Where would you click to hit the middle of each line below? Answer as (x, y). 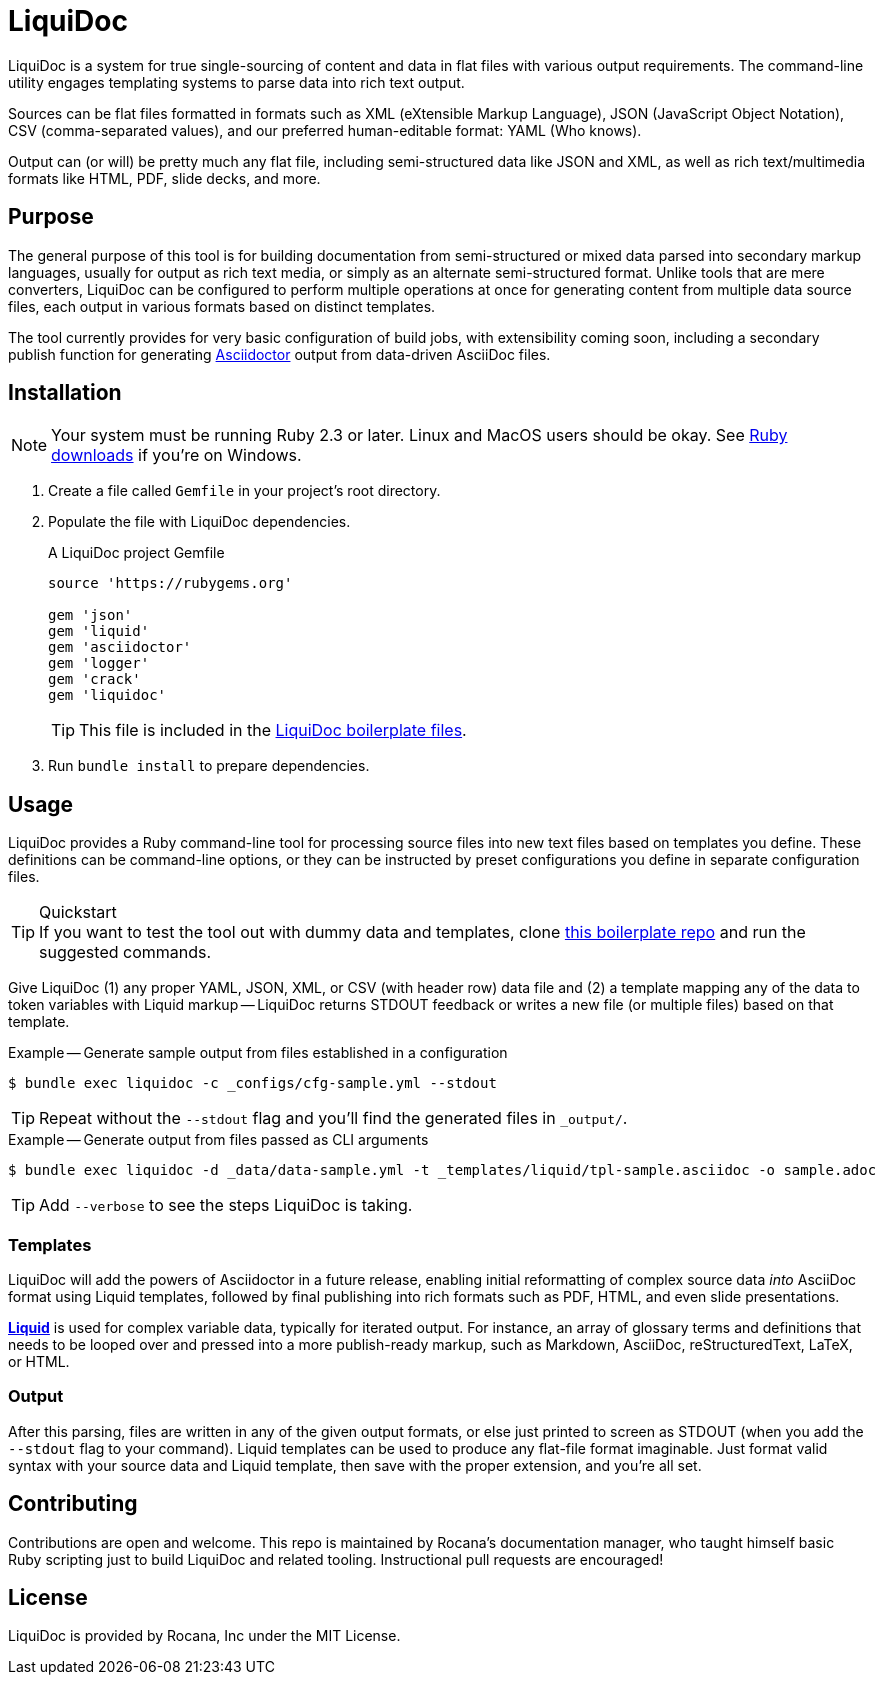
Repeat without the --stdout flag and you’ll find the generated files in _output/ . (333, 1118)
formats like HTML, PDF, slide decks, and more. (164, 178)
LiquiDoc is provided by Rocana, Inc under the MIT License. (204, 1636)
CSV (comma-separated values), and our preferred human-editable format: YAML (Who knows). (325, 130)
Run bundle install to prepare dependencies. (209, 766)
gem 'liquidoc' (107, 695)
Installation (65, 393)
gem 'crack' (94, 679)
